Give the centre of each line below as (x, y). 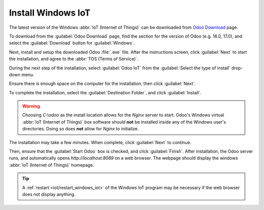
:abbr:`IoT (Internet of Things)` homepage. (52, 165)
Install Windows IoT (50, 13)
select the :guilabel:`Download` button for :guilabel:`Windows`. (72, 43)
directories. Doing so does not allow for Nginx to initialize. (80, 129)
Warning (31, 106)
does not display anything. (49, 194)
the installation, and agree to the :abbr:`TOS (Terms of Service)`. (74, 59)
